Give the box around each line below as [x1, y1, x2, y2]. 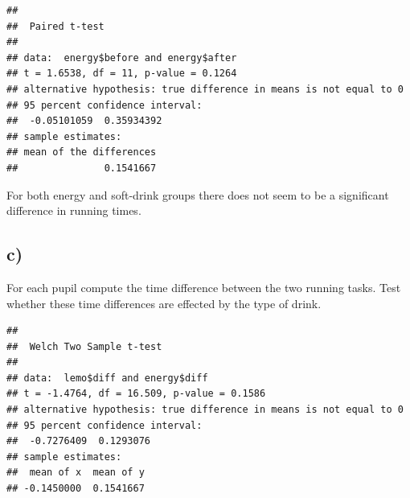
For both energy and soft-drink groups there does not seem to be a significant [6, 186, 389, 203]
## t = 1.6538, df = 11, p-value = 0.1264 [6, 68, 237, 80]
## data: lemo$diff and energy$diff [6, 372, 208, 384]
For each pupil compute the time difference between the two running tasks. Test [6, 278, 401, 295]
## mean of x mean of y [6, 467, 145, 479]
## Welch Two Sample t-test [6, 340, 162, 352]
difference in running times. [6, 202, 141, 219]
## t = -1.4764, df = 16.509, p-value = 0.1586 [6, 388, 266, 400]
